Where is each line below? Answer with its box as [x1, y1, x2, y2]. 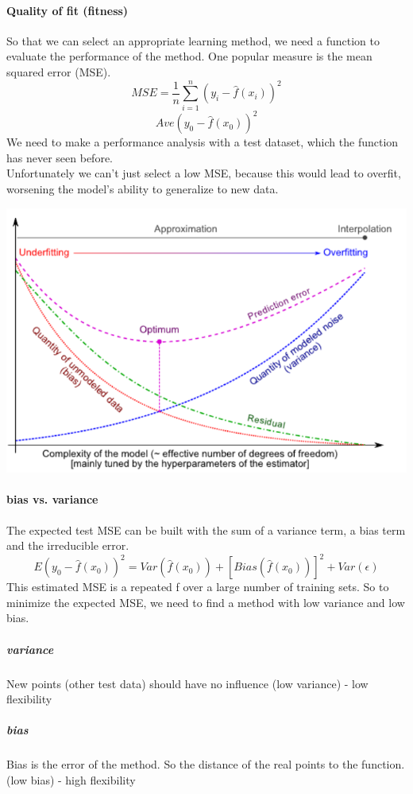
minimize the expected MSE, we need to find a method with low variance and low [6, 594, 405, 610]
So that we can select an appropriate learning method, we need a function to [6, 32, 380, 49]
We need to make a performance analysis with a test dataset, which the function [6, 134, 399, 150]
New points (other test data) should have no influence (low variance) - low [6, 675, 369, 691]
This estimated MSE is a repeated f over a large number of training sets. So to [6, 578, 389, 595]
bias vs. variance [6, 491, 98, 508]
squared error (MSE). [6, 63, 111, 80]
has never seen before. [6, 149, 113, 165]
